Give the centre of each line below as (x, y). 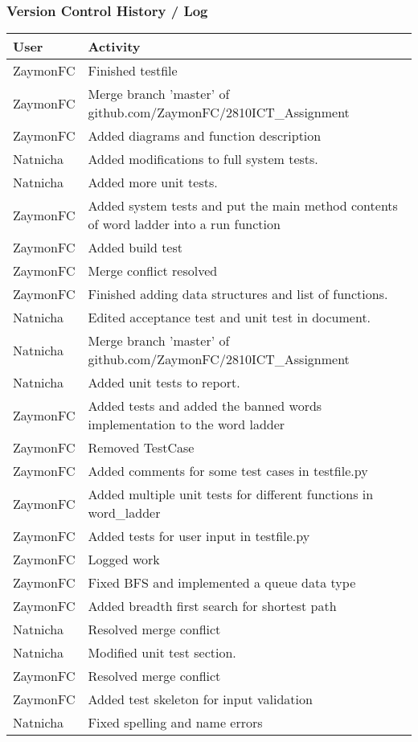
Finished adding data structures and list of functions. (238, 294)
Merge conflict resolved (153, 271)
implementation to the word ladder (186, 424)
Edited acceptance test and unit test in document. (229, 318)
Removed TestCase (141, 448)
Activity (114, 47)
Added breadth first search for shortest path (212, 606)
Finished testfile (133, 71)
